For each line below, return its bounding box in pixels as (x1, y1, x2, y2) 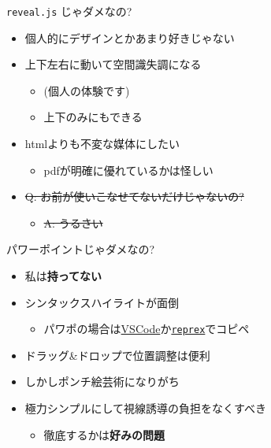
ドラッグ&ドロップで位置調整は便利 (24, 346, 210, 363)
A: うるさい (43, 214, 103, 231)
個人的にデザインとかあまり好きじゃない (24, 29, 235, 46)
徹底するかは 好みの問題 (43, 426, 165, 442)
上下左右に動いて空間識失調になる (24, 56, 202, 72)
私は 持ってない (24, 268, 102, 283)
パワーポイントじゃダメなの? (6, 241, 155, 257)
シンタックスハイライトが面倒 (24, 294, 180, 310)
